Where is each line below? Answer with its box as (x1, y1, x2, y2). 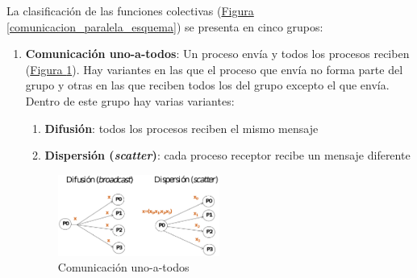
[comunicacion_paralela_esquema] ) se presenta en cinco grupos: (6, 18, 323, 35)
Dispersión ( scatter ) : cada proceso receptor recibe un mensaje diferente (44, 147, 411, 164)
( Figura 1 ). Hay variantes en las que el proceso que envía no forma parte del (25, 60, 403, 77)
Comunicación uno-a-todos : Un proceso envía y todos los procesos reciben (25, 45, 410, 62)
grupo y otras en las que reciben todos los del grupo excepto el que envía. (25, 77, 390, 93)
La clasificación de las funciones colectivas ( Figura (6, 2, 254, 19)
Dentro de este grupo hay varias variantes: (25, 92, 235, 109)
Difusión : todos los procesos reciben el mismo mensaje (44, 119, 319, 136)
